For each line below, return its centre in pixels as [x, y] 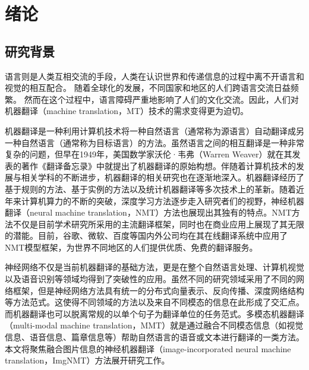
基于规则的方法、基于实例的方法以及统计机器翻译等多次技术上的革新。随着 [150, 189]
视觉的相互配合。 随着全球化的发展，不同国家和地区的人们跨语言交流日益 [148, 88]
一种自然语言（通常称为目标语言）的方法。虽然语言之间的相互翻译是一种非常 [154, 142]
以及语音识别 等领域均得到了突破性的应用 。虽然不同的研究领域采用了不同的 [150, 279]
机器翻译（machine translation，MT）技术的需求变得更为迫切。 [127, 111]
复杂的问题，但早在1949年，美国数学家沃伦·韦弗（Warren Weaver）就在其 [149, 154]
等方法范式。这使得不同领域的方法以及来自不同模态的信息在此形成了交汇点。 [154, 302]
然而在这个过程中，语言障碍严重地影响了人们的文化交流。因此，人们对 [161, 99]
